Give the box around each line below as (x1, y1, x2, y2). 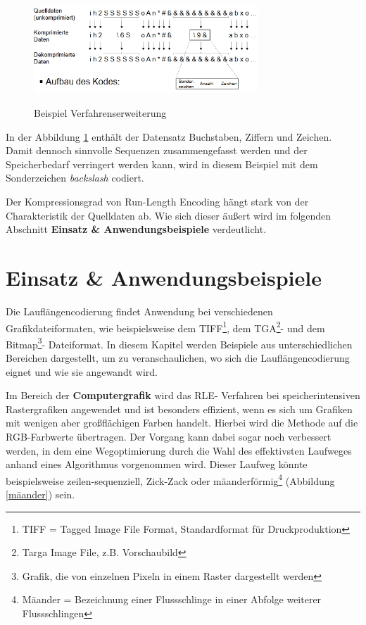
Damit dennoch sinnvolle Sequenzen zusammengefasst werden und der (6, 143, 308, 158)
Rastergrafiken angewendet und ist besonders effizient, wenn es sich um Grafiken (6, 401, 353, 416)
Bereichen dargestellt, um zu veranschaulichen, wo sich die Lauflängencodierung (6, 351, 350, 365)
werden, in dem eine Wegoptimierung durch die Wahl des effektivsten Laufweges (6, 443, 352, 457)
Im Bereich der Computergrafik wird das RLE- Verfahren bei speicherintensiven (6, 388, 360, 403)
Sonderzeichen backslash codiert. (6, 170, 144, 185)
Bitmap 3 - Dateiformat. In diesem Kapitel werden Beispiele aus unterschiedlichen (6, 334, 353, 351)
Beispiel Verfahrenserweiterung (34, 106, 167, 120)
